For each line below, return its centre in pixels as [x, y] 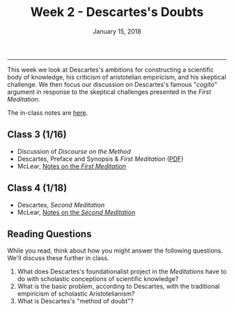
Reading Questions [49, 234]
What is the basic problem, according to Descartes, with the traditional [118, 287]
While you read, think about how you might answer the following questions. [115, 250]
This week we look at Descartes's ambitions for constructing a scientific [111, 70]
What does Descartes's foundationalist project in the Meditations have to [122, 271]
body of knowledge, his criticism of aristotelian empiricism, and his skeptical [117, 77]
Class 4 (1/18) [37, 188]
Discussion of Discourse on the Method [74, 151]
